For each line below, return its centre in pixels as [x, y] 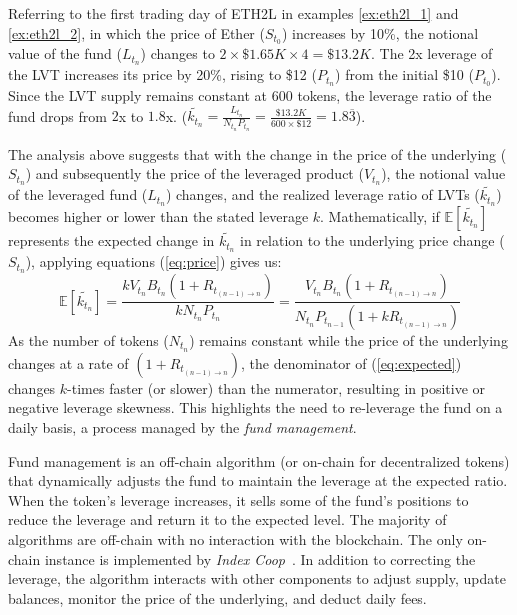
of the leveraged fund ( [78, 194]
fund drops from [57, 115]
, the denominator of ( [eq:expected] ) [351, 362]
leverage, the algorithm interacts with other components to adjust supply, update [257, 578]
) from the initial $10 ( [404, 74]
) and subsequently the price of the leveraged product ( [194, 173]
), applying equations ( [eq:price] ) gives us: [153, 261]
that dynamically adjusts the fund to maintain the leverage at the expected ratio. [258, 480]
